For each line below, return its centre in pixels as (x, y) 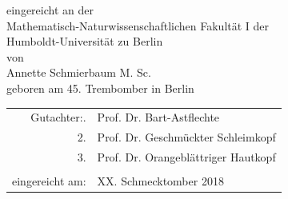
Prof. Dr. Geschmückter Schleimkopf (186, 137)
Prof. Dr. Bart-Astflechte (158, 117)
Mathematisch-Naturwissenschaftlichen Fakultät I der (138, 25)
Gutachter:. (58, 117)
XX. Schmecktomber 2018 (160, 181)
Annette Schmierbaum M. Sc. (79, 72)
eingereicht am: (49, 181)
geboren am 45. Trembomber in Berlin (100, 88)
